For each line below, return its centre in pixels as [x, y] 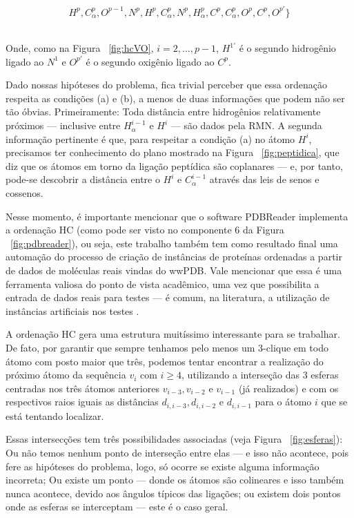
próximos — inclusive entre [63, 125]
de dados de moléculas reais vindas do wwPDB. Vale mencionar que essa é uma [174, 270]
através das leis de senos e [264, 179]
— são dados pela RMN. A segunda [246, 125]
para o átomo [283, 402]
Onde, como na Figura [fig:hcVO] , [80, 48]
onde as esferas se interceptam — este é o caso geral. [117, 507]
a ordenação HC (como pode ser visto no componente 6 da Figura [145, 230]
